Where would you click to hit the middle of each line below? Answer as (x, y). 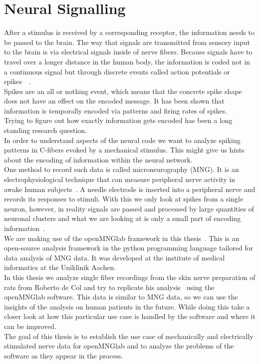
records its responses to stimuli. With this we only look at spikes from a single (124, 199)
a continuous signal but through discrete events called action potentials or (117, 71)
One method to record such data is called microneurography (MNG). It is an (122, 169)
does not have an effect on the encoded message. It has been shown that (114, 101)
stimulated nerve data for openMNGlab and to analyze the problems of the (119, 346)
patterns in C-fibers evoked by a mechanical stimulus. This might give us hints (124, 150)
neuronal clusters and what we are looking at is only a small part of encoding (123, 218)
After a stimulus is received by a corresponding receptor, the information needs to (129, 32)
